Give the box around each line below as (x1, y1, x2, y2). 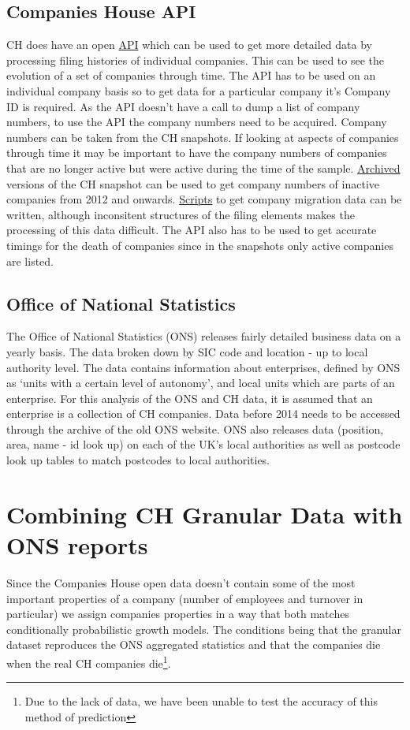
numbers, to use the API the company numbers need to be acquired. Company (6, 114, 387, 130)
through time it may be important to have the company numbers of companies (6, 144, 387, 161)
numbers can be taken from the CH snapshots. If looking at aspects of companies (6, 128, 399, 145)
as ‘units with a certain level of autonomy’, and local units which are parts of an (6, 374, 395, 391)
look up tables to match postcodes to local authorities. (6, 452, 270, 468)
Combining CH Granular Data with (6, 497, 403, 530)
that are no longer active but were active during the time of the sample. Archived (6, 159, 401, 176)
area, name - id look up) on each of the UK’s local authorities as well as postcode (6, 436, 401, 453)
